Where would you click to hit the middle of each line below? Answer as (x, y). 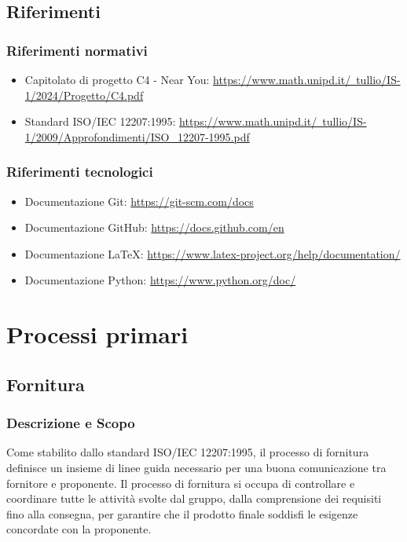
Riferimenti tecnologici (80, 172)
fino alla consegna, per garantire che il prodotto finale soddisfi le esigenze (182, 513)
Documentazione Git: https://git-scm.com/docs (139, 201)
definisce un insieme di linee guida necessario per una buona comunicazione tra (196, 467)
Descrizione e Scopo (71, 423)
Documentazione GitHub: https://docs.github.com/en (154, 227)
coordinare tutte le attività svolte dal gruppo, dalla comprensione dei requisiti (194, 498)
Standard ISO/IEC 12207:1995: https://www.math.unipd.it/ (171, 121)
